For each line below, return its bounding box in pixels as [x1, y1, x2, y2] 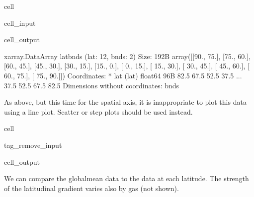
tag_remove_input [4, 139, 62, 150]
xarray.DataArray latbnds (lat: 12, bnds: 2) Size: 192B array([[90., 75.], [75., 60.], [4, 51, 251, 61]
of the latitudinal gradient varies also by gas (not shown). [4, 183, 179, 193]
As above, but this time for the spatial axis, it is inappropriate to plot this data [4, 97, 247, 107]
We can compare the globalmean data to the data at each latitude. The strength [4, 173, 249, 184]
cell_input [4, 17, 36, 28]
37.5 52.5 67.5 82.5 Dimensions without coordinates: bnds [4, 80, 179, 90]
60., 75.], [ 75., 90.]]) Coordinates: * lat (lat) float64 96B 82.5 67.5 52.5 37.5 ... [4, 70, 242, 80]
